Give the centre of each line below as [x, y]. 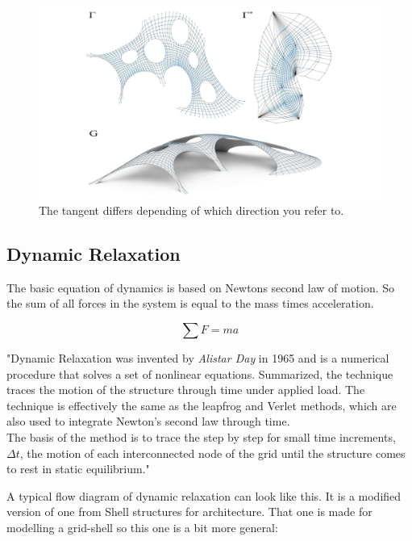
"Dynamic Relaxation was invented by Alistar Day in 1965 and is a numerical [198, 358]
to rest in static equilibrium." [78, 469]
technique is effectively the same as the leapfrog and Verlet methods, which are [202, 405]
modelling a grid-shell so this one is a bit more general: [142, 528]
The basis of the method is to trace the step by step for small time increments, [201, 437]
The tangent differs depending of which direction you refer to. [191, 210]
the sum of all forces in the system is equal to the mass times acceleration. [190, 303]
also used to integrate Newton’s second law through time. [148, 421]
